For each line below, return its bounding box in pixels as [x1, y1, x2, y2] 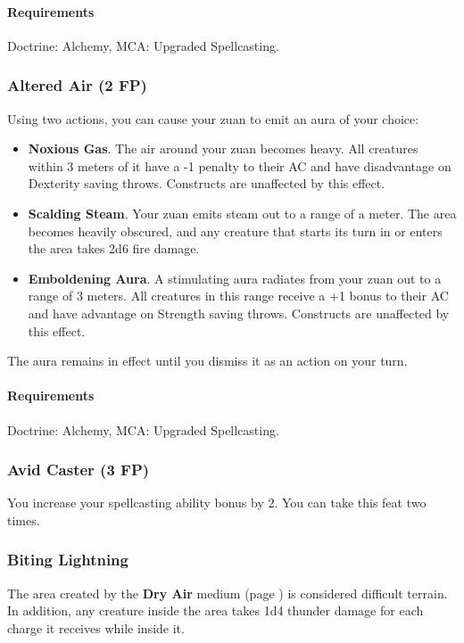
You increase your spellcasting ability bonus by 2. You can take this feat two [7, 493, 427, 512]
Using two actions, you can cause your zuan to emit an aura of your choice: [7, 109, 419, 128]
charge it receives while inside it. [7, 618, 185, 637]
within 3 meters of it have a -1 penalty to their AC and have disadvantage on [28, 156, 452, 175]
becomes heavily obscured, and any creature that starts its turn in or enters [28, 221, 443, 240]
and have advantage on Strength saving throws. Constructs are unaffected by [28, 303, 450, 322]
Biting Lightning [7, 548, 128, 571]
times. [7, 510, 40, 529]
